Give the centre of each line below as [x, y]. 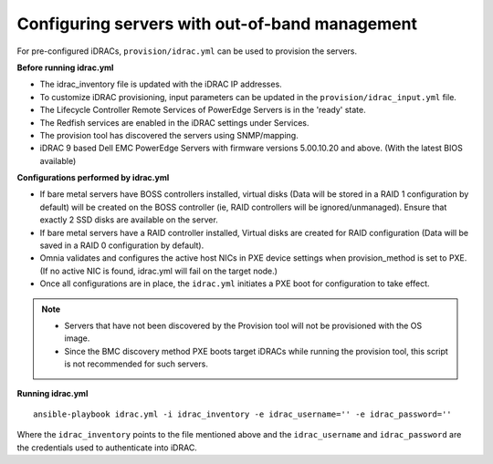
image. [77, 338]
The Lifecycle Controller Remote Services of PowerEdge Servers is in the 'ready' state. [203, 110]
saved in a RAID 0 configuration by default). [122, 245]
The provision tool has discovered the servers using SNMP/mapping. [169, 135]
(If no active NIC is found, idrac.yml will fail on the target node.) [159, 271]
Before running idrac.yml [65, 67]
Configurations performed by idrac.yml [93, 178]
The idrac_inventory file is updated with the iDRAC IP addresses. [161, 84]
